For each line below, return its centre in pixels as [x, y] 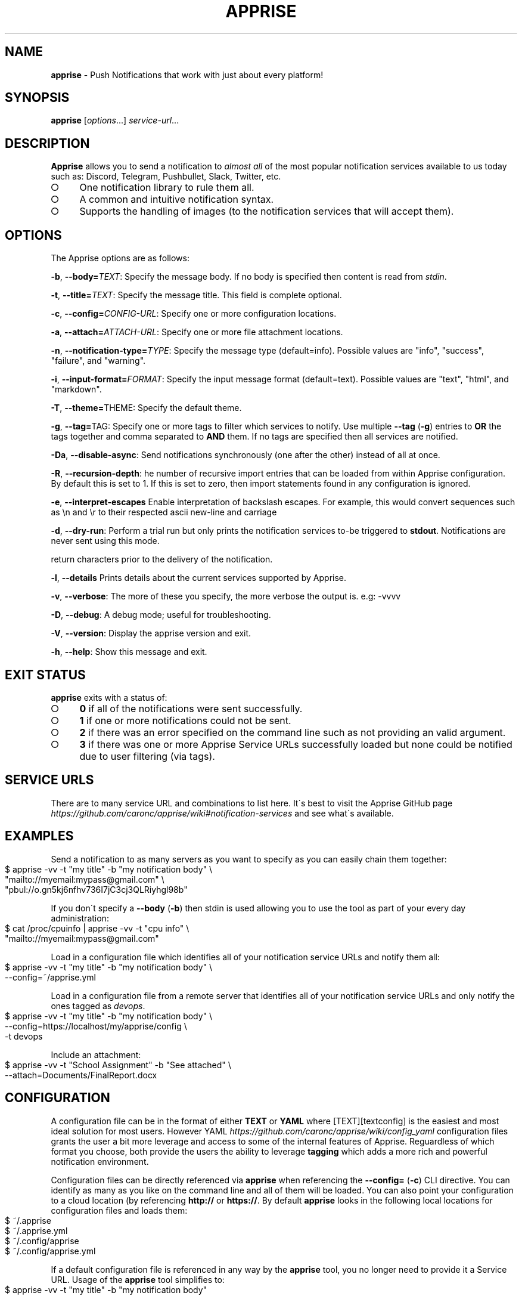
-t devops [24, 1036]
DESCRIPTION [47, 143]
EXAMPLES [39, 836]
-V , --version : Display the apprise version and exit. [151, 633]
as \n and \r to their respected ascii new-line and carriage [164, 512]
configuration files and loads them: [119, 1210]
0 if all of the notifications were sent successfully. [191, 708]
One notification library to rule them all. [167, 188]
